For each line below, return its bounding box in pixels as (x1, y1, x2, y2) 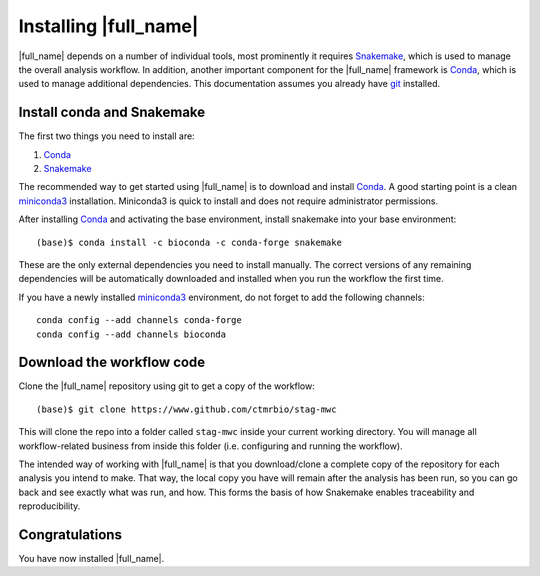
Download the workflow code (18, 354, 206, 371)
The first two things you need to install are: (18, 130, 195, 142)
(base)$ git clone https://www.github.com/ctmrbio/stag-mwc (36, 403, 337, 415)
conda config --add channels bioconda (36, 328, 227, 340)
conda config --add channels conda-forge (36, 315, 242, 326)
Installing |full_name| (18, 15, 199, 37)
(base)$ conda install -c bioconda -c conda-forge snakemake (36, 236, 342, 248)
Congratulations (18, 526, 122, 543)
